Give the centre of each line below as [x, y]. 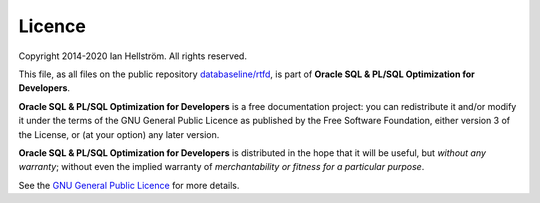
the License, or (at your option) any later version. [119, 134]
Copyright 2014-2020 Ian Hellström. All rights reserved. [132, 56]
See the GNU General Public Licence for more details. [129, 185]
